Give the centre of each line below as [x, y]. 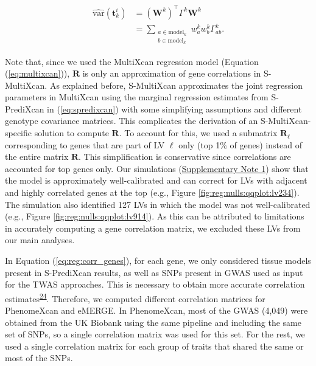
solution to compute [72, 133]
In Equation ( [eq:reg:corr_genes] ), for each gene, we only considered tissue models [158, 260]
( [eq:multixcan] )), [37, 73]
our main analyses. [40, 240]
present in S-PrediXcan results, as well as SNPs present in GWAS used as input [154, 272]
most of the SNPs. [39, 358]
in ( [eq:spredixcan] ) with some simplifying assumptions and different [174, 109]
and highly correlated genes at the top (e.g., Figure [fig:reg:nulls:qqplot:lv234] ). [152, 192]
